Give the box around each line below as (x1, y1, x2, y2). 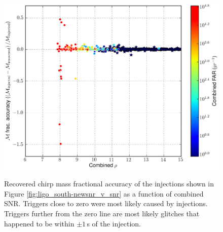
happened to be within (4, 218, 75, 228)
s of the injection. (87, 218, 141, 228)
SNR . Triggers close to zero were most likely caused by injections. (4, 198, 208, 209)
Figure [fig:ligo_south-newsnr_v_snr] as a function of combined (4, 188, 204, 199)
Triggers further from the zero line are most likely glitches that (4, 208, 200, 219)
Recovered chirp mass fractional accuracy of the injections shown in (4, 178, 214, 189)
